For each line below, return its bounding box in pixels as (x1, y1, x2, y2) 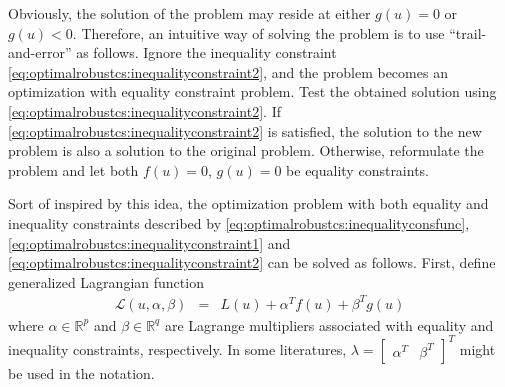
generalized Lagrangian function (8, 271, 204, 292)
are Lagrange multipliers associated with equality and (164, 314, 494, 335)
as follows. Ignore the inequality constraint (76, 42, 337, 63)
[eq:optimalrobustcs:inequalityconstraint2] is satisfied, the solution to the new (8, 120, 482, 141)
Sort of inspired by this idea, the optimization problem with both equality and (8, 193, 489, 214)
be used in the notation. (8, 362, 155, 383)
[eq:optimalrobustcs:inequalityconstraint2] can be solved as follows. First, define (8, 252, 496, 273)
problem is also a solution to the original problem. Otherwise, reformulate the (8, 140, 484, 161)
